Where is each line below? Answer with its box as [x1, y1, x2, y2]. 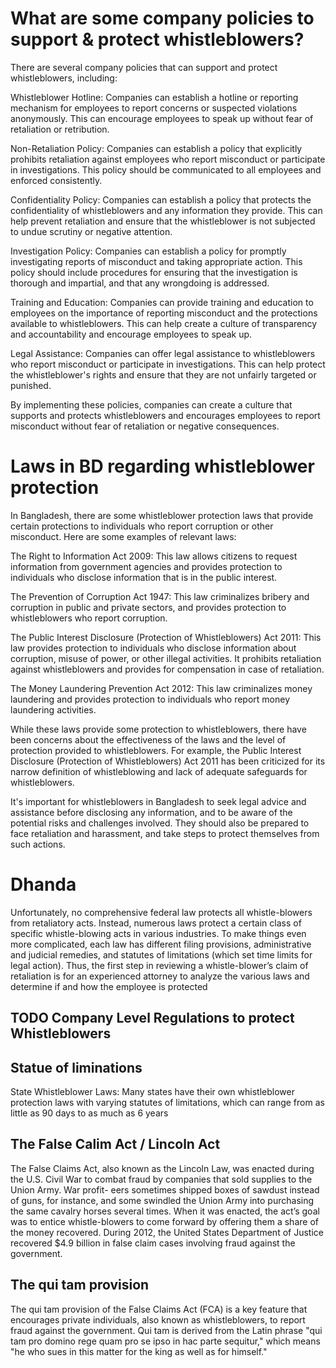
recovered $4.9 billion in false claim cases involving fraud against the [10, 1237, 296, 1249]
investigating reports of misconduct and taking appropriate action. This [10, 255, 303, 267]
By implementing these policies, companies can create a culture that [10, 398, 293, 411]
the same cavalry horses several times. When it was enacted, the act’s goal [10, 1205, 320, 1217]
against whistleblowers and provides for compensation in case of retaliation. [10, 663, 325, 675]
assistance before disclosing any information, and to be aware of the [10, 806, 293, 818]
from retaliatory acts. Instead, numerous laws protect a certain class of [10, 917, 302, 929]
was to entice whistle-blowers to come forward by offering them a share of [10, 1215, 319, 1227]
